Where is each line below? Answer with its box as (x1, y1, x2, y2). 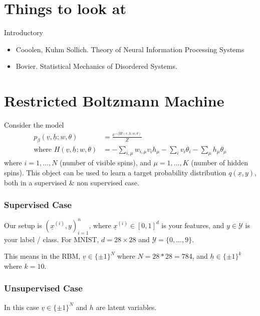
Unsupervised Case (4, 282, 83, 294)
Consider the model (4, 120, 64, 130)
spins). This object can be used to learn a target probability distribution (4, 167, 226, 177)
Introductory (4, 27, 43, 38)
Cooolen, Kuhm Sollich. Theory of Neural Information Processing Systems (16, 44, 244, 54)
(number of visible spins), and (60, 157, 151, 168)
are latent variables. (96, 301, 157, 312)
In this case (4, 301, 39, 312)
